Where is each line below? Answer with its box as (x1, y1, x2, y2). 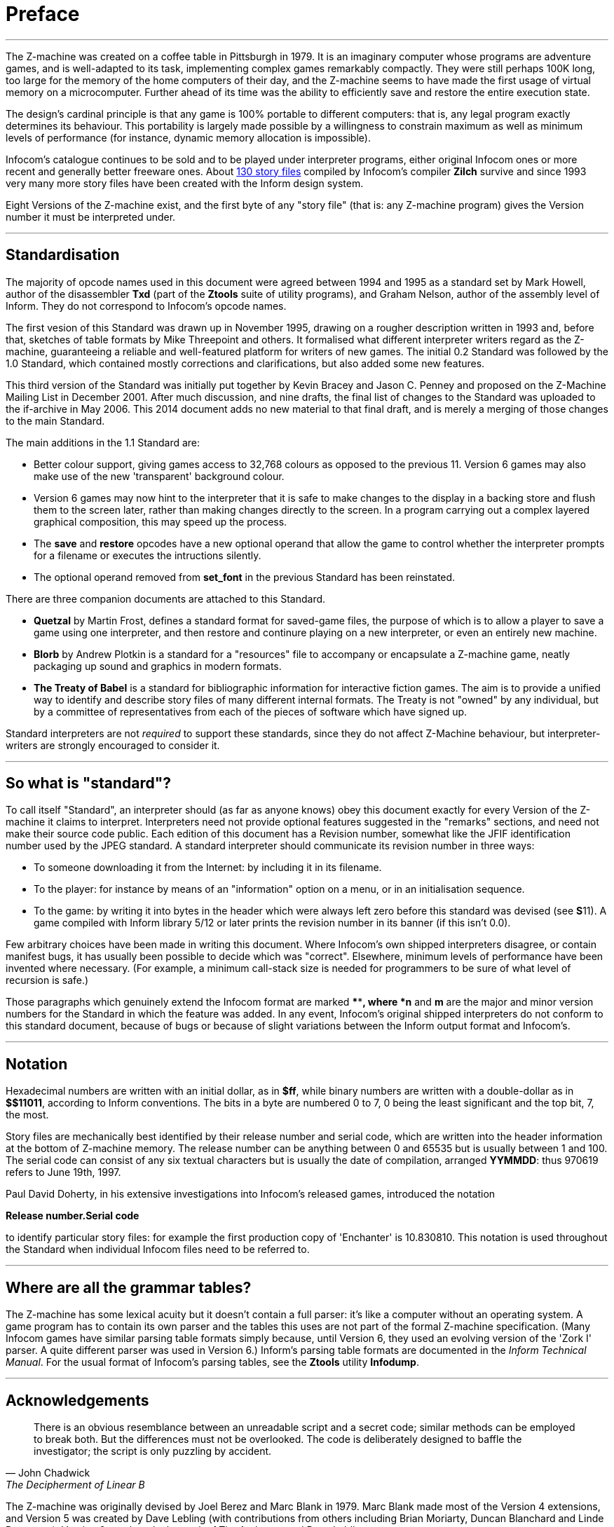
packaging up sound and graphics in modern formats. (34, 659, 282, 672)
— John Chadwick (6, 1466, 90, 1479)
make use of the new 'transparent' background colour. (34, 470, 285, 482)
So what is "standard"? (6, 774, 172, 793)
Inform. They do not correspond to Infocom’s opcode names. (6, 299, 287, 312)
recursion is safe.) (6, 974, 89, 987)
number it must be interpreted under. (6, 210, 176, 223)
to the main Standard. (6, 414, 105, 427)
